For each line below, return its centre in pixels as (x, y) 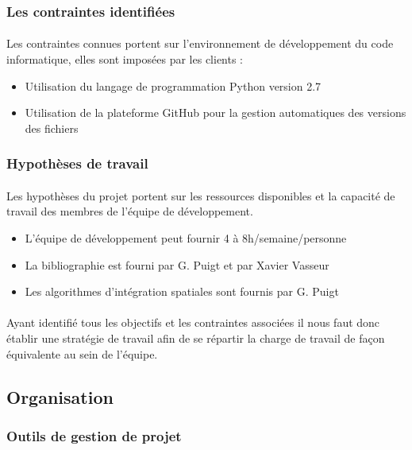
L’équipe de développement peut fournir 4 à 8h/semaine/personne (186, 238)
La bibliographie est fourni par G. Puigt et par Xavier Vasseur (177, 264)
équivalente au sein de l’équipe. (82, 353)
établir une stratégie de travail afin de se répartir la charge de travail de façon (196, 338)
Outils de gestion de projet (94, 435)
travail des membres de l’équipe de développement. (130, 211)
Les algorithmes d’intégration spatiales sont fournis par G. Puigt (182, 291)
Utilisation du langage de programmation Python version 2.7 (173, 85)
